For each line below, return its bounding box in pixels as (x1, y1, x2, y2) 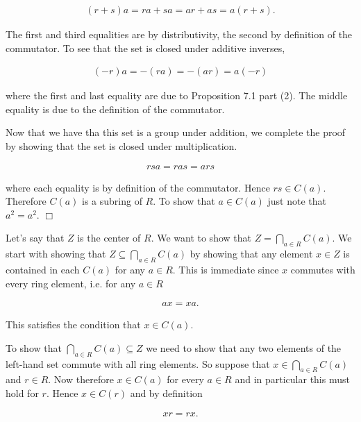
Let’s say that (6, 230, 65, 245)
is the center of (77, 230, 141, 245)
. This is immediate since (172, 262, 279, 277)
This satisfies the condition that (6, 317, 141, 332)
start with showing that (6, 246, 106, 261)
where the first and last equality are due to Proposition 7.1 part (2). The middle (6, 88, 348, 103)
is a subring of (82, 194, 142, 208)
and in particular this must (235, 372, 350, 387)
